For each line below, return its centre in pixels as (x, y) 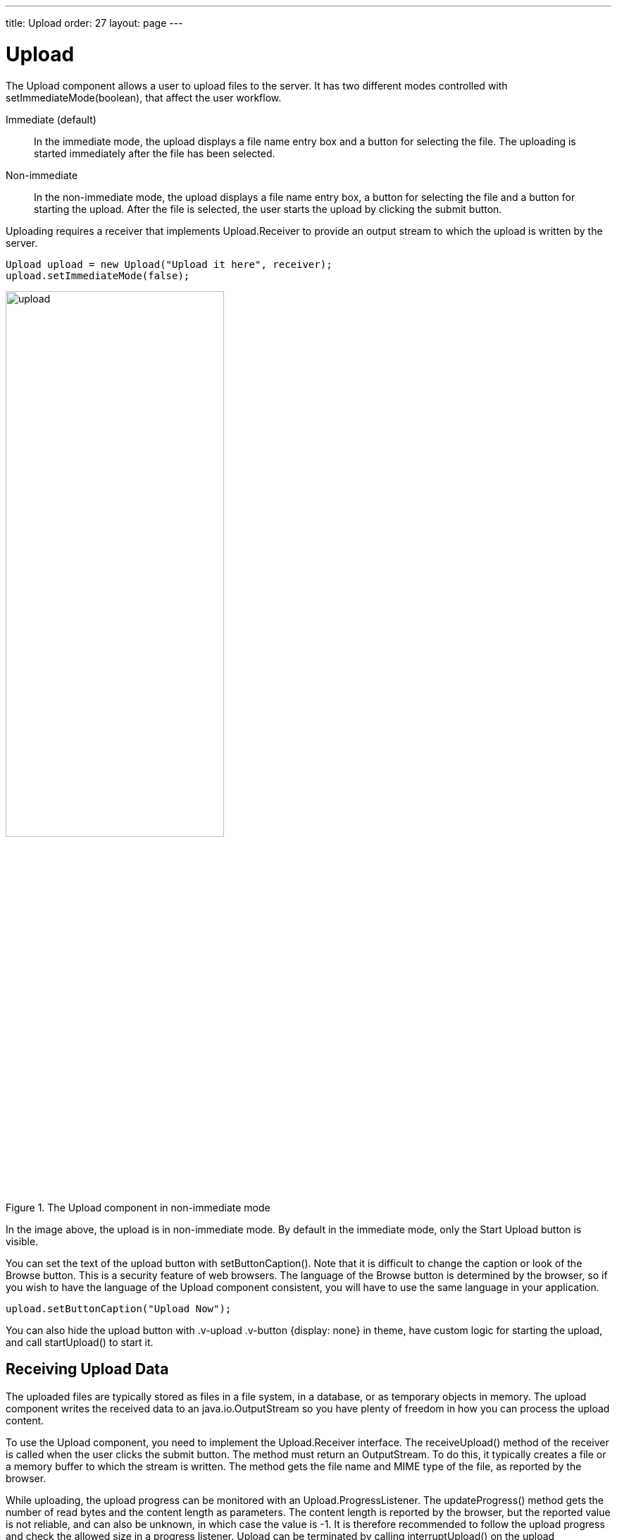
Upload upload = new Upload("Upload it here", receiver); (169, 264)
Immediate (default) (51, 119)
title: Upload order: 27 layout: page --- (94, 23)
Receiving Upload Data (87, 1369)
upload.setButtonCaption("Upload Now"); (119, 1308)
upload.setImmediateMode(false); (98, 275)
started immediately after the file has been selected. (155, 153)
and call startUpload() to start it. (80, 1342)
